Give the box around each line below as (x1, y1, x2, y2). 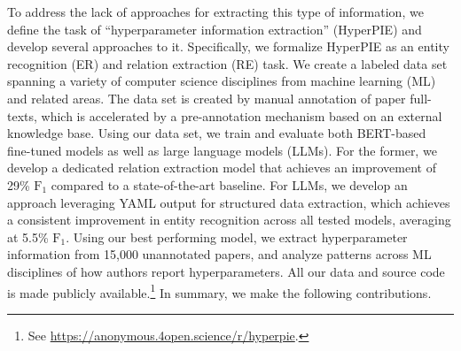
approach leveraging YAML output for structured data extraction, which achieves (7, 193, 450, 211)
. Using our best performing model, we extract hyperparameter (66, 227, 408, 246)
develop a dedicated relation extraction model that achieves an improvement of (7, 158, 436, 177)
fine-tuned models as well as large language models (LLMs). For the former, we (7, 141, 437, 159)
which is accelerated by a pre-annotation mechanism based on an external (41, 106, 442, 125)
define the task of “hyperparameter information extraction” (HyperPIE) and (7, 19, 422, 38)
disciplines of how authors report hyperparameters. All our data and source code (7, 262, 445, 280)
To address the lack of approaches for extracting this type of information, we (7, 3, 424, 20)
